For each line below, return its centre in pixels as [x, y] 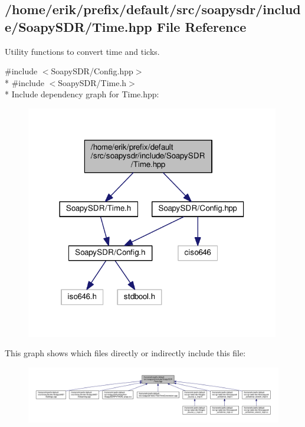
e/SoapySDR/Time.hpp [78, 26]
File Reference [201, 26]
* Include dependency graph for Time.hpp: [82, 94]
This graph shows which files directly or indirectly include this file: [125, 353]
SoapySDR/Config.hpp [92, 71]
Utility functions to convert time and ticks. [82, 51]
